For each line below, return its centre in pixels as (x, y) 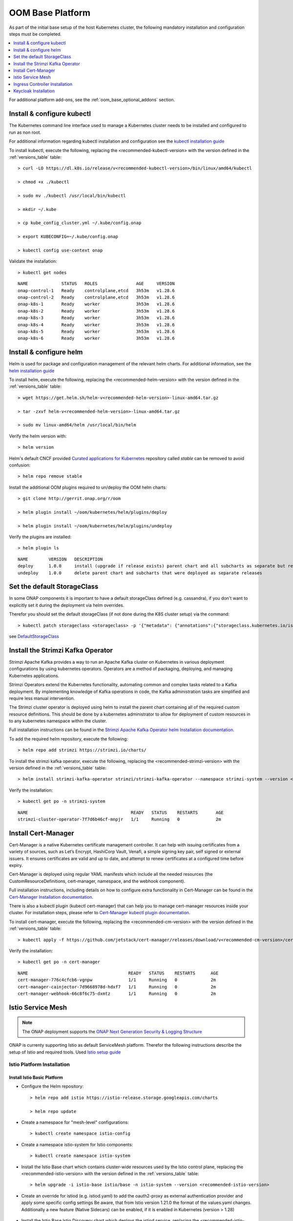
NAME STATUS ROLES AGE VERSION (96, 284)
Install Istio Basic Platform (36, 1077)
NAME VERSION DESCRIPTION (60, 559)
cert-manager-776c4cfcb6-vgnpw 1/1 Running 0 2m (117, 980)
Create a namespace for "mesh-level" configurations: (75, 1122)
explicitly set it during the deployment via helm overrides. (67, 605)
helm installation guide (32, 371)
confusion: (20, 465)
